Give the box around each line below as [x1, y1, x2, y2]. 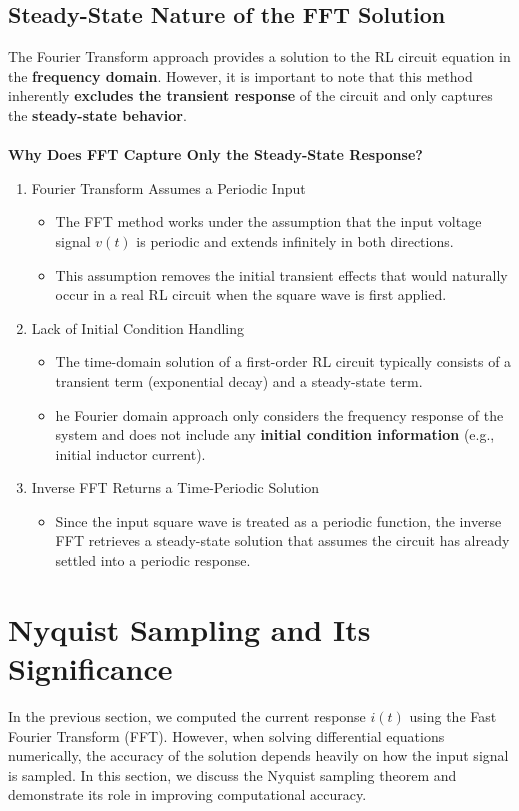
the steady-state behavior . [8, 104, 187, 125]
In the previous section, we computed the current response [8, 705, 366, 726]
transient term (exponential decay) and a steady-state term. [55, 370, 423, 391]
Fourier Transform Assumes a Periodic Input [31, 177, 306, 198]
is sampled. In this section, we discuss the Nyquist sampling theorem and [8, 764, 457, 785]
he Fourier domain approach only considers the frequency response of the [55, 404, 504, 425]
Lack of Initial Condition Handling [31, 317, 244, 338]
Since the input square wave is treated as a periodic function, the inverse [55, 510, 502, 531]
